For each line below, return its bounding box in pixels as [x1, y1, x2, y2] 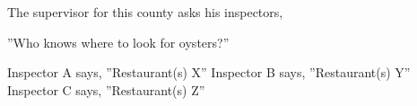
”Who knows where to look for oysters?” [7, 32, 230, 51]
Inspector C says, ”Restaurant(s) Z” [7, 80, 205, 99]
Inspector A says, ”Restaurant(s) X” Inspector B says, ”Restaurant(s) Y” [7, 63, 411, 82]
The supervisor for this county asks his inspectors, [7, 3, 283, 21]
